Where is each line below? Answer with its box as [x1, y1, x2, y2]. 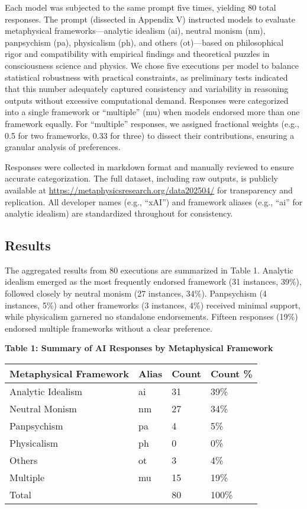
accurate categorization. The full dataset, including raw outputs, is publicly [5, 172, 278, 184]
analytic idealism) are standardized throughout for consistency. [5, 207, 233, 219]
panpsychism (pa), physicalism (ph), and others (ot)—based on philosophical [5, 36, 284, 48]
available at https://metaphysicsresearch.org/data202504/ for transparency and [5, 183, 293, 196]
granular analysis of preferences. [5, 141, 121, 153]
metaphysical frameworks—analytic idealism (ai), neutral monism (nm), [5, 24, 266, 37]
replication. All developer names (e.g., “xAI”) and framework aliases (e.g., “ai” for [5, 195, 303, 208]
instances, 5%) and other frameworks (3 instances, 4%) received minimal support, [5, 298, 300, 311]
